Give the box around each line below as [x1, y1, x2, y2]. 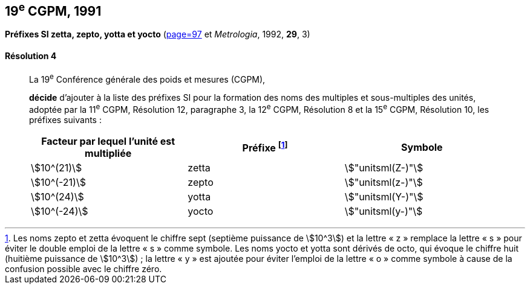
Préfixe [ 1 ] [242, 140, 288, 154]
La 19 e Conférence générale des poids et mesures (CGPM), [29, 72, 266, 84]
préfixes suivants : [29, 114, 102, 125]
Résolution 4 [5, 51, 57, 62]
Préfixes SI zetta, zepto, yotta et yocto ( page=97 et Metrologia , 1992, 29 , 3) [5, 29, 310, 40]
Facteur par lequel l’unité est [41, 135, 175, 147]
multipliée [85, 147, 132, 159]
